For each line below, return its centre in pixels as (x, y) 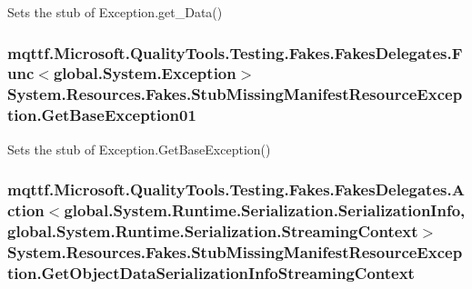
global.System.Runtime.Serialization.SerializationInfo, (265, 210)
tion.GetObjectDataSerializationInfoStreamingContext (211, 272)
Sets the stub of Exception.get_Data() (115, 12)
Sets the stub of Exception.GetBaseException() (139, 149)
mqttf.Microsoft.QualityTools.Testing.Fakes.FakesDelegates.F (235, 52)
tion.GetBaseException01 (102, 115)
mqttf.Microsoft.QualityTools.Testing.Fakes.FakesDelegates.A (236, 189)
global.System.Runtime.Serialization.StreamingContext (213, 230)
